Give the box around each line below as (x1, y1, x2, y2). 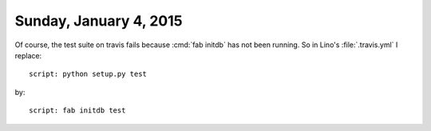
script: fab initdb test (29, 106, 126, 115)
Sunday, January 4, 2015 (14, 12, 183, 30)
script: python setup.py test (29, 69, 148, 79)
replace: (14, 50, 42, 60)
